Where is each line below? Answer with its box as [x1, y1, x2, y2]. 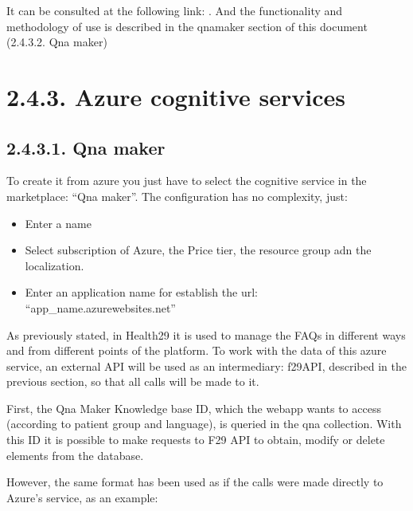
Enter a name [25, 214, 92, 231]
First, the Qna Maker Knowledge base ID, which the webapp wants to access [6, 399, 381, 416]
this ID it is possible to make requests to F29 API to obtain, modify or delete [6, 431, 385, 448]
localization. [25, 257, 84, 273]
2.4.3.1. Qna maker [6, 135, 166, 159]
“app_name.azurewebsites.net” [25, 299, 176, 316]
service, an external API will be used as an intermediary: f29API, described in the [6, 357, 407, 374]
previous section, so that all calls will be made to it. [6, 373, 259, 390]
